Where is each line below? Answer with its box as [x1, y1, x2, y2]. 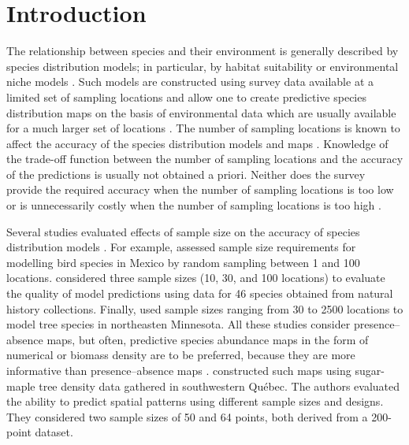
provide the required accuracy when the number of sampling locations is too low [6, 181, 394, 198]
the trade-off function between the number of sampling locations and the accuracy [6, 150, 403, 167]
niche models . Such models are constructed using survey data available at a [6, 73, 374, 90]
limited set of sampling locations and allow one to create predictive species [6, 88, 366, 105]
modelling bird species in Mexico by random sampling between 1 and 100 [6, 254, 360, 270]
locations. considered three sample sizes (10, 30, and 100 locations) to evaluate [6, 269, 385, 286]
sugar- [355, 362, 385, 378]
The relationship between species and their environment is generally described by [6, 43, 399, 59]
